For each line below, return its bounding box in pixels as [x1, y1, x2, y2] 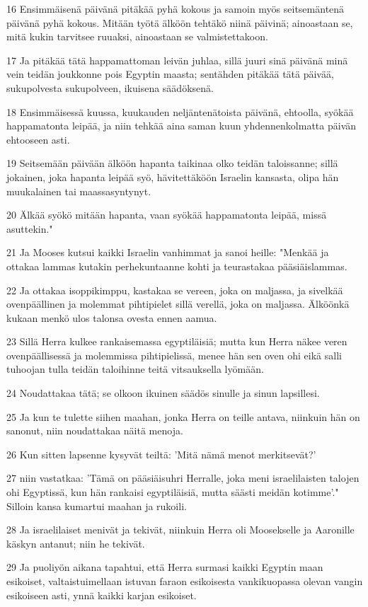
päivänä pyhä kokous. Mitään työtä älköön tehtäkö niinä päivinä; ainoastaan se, [6, 15, 353, 30]
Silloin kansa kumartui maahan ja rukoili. [6, 498, 187, 513]
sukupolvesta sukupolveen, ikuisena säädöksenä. [6, 80, 214, 95]
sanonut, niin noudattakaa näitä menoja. [6, 423, 183, 438]
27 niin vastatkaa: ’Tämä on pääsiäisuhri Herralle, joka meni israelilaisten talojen [6, 470, 360, 485]
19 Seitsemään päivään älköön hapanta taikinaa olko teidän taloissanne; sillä [6, 156, 338, 170]
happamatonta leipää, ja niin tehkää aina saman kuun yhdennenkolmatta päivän [6, 118, 357, 133]
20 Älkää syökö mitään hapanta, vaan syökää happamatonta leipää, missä [6, 207, 327, 222]
